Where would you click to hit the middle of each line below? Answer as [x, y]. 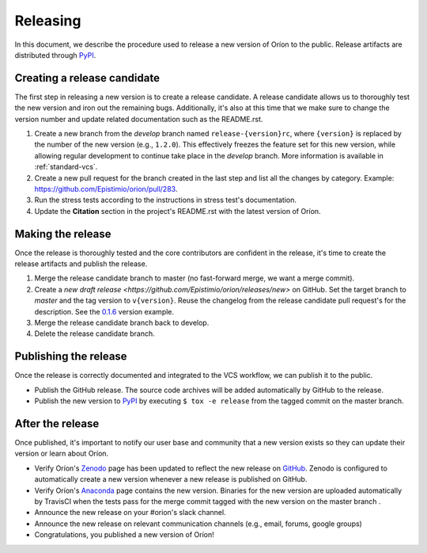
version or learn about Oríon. [62, 454]
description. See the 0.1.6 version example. [104, 311]
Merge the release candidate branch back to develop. [122, 322]
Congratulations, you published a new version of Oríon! [124, 535]
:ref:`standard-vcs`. [66, 167]
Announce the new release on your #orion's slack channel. [130, 513]
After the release [57, 423]
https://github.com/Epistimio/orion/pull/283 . [106, 189]
